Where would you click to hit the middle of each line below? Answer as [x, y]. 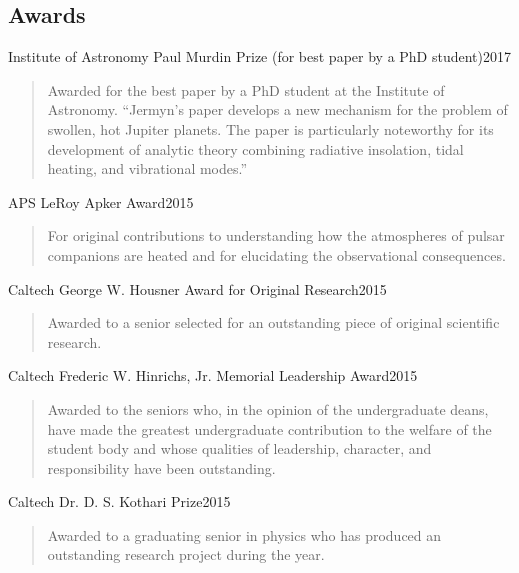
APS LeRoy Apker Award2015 [101, 201]
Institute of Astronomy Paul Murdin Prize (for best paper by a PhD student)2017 [260, 56]
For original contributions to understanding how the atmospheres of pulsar [276, 235]
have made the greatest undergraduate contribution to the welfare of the [269, 428]
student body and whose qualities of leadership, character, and [239, 448]
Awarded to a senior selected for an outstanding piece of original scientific [273, 322]
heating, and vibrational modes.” [147, 168]
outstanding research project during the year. [186, 554]
